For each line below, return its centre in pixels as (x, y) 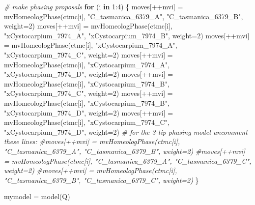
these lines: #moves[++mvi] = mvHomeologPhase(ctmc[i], (92, 141)
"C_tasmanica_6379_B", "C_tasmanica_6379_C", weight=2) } (101, 180)
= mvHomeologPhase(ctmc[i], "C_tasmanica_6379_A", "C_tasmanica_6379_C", (128, 161)
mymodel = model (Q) (37, 196)
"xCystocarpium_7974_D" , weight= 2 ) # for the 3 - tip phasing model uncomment (126, 132)
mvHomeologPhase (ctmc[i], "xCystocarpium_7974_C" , (87, 122)
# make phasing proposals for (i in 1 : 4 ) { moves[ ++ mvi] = (94, 6)
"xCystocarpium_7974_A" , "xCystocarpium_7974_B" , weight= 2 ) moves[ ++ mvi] (127, 35)
